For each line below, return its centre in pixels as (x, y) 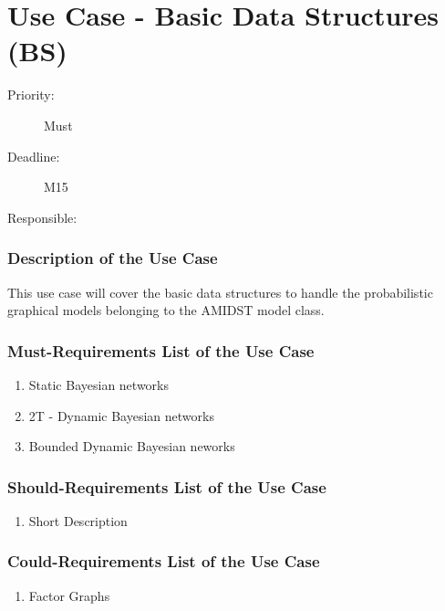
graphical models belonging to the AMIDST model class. (166, 310)
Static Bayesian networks (98, 384)
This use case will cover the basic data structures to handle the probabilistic (220, 292)
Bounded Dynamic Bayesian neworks (132, 446)
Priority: (31, 95)
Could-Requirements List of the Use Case (164, 561)
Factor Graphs (69, 595)
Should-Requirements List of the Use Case (167, 486)
